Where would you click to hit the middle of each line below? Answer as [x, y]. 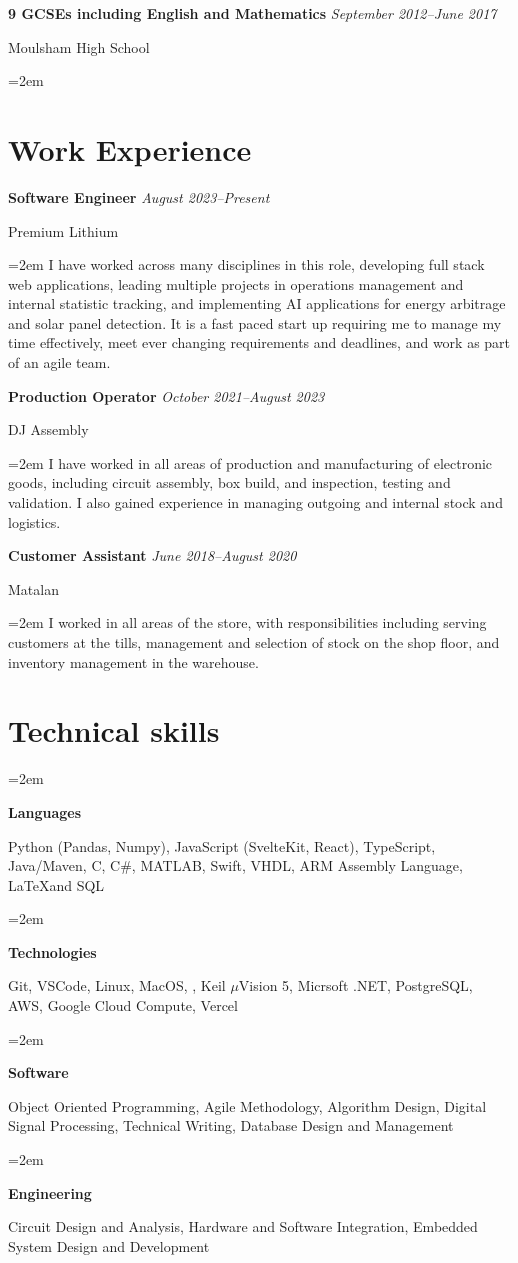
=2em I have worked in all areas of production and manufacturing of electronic [250, 462]
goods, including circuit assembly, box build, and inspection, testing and [229, 482]
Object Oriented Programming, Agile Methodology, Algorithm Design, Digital [247, 1105]
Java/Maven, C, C [64, 865]
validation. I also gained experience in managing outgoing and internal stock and [255, 502]
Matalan [33, 588]
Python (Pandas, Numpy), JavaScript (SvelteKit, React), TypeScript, [222, 845]
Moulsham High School [79, 46]
